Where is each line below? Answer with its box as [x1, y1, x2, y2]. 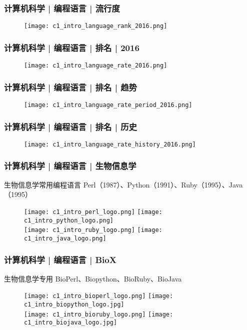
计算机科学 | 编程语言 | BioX [4, 253, 116, 266]
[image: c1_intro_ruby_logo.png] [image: [24, 226, 162, 234]
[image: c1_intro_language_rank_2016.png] [24, 22, 167, 30]
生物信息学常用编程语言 [4, 179, 81, 189]
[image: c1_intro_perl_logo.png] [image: [24, 208, 162, 215]
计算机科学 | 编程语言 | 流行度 [4, 1, 120, 14]
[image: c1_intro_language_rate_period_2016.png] [24, 101, 192, 108]
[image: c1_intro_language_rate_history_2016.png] [24, 140, 196, 148]
